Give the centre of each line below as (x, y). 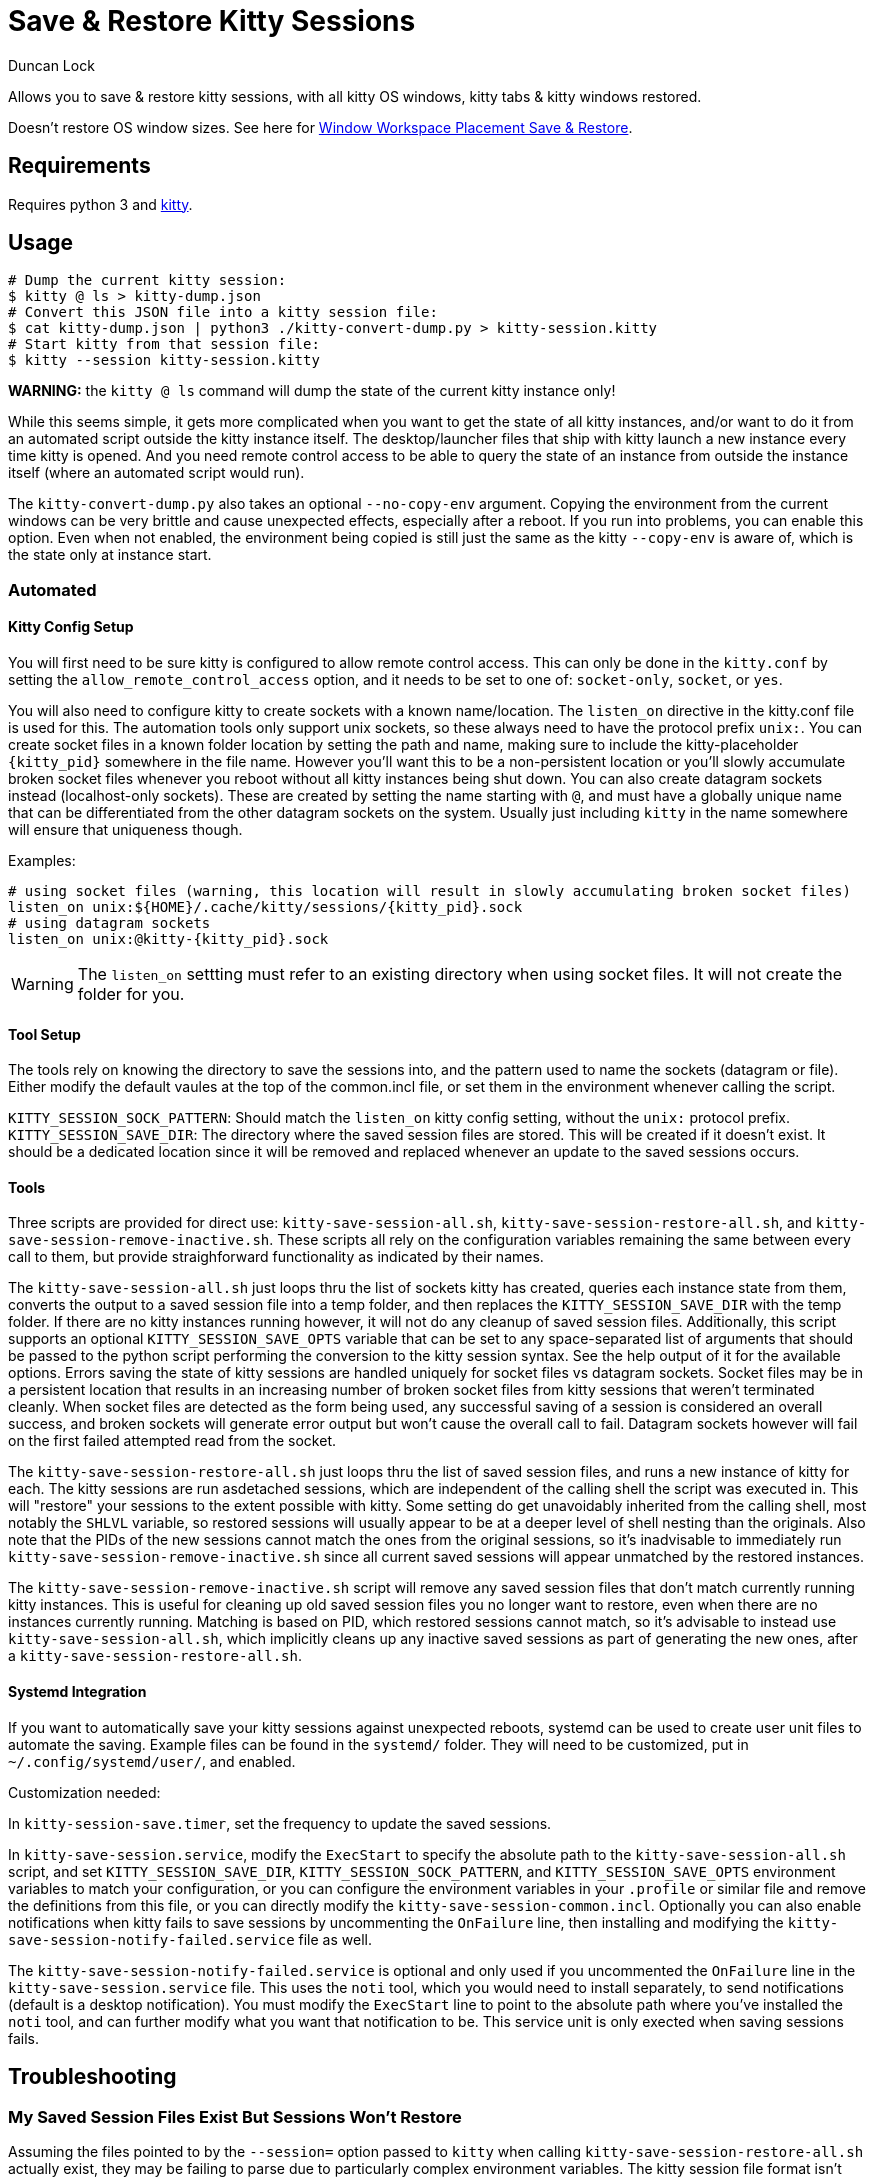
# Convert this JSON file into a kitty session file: (223, 312)
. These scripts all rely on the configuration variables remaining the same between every (560, 1240)
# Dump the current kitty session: (147, 280)
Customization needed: (84, 1792)
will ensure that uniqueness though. (125, 830)
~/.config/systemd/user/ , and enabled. (152, 1761)
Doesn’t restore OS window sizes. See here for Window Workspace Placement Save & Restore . (320, 127)
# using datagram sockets (109, 923)
